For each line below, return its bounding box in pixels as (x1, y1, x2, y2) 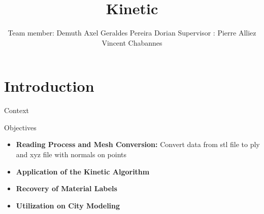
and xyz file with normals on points (16, 149, 127, 160)
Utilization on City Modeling (16, 200, 120, 210)
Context (4, 105, 29, 116)
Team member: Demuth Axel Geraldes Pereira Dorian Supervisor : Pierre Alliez (8, 27, 256, 38)
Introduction (4, 76, 94, 96)
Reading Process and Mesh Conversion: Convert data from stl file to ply (16, 139, 260, 150)
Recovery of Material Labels (16, 183, 117, 194)
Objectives (4, 122, 37, 132)
